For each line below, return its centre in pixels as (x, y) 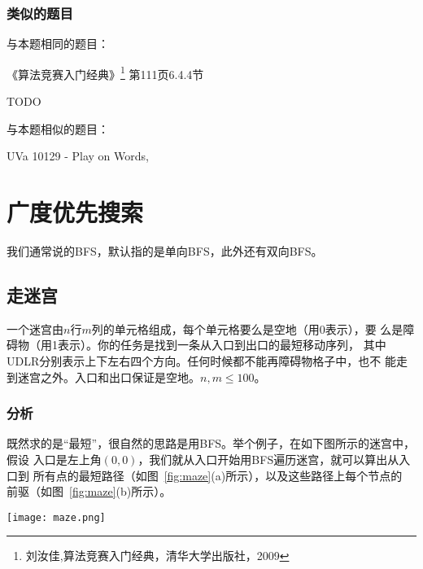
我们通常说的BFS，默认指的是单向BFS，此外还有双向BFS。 (165, 250)
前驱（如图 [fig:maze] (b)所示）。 (89, 491)
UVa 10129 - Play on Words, (78, 156)
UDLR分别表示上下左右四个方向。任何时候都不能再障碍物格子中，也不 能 (201, 360)
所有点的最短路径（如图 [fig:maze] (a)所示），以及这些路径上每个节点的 (218, 475)
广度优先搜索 (75, 212)
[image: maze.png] (56, 517)
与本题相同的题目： (58, 44)
